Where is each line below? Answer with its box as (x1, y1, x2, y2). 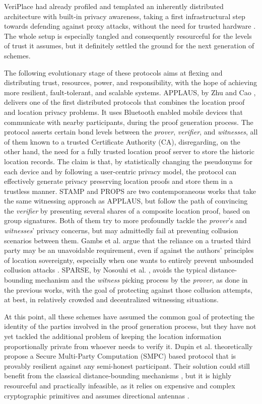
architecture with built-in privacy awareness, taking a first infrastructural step (4, 11, 245, 21)
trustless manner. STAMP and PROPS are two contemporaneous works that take (4, 185, 256, 196)
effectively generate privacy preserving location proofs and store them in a (4, 176, 233, 186)
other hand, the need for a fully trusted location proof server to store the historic (4, 146, 254, 157)
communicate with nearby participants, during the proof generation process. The (4, 116, 253, 127)
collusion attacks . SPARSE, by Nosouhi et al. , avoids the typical (4, 264, 208, 275)
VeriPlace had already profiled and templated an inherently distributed (4, 1, 224, 11)
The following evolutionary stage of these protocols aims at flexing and (4, 67, 223, 78)
